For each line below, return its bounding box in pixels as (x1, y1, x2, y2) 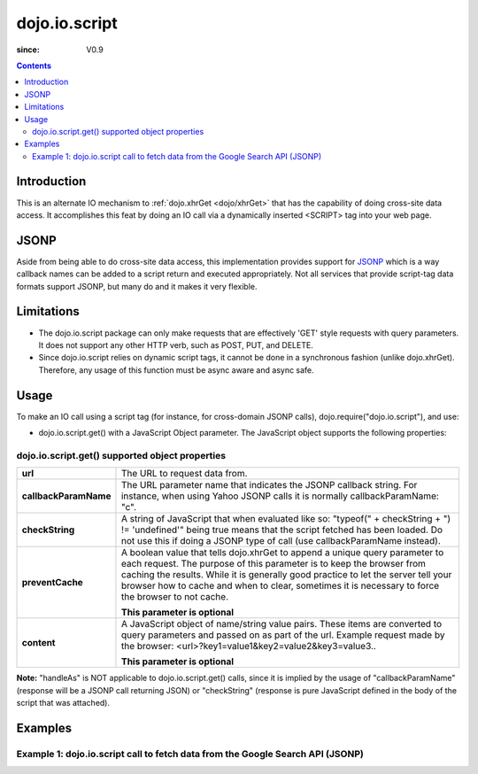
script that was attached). (16, 697, 111, 708)
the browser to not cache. (120, 591, 229, 603)
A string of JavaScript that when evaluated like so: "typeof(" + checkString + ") (120, 513, 451, 525)
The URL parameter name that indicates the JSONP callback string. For (120, 479, 418, 491)
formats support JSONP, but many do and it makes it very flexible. (16, 281, 258, 291)
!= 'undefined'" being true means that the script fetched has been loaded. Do (120, 523, 443, 536)
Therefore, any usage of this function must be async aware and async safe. (38, 364, 314, 375)
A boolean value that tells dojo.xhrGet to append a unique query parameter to (120, 546, 444, 559)
